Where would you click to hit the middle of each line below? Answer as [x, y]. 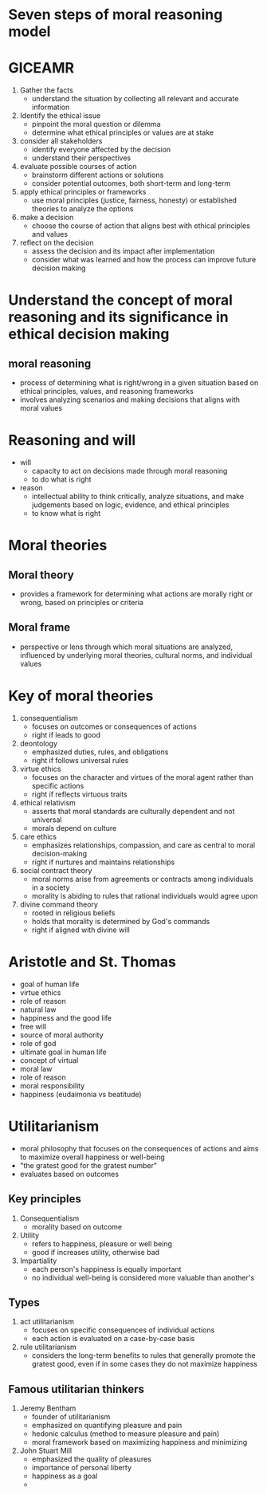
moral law [36, 1068]
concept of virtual [49, 1060]
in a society [51, 887]
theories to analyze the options [82, 209]
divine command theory [59, 904]
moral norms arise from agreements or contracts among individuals [142, 879]
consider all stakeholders [61, 141]
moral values [41, 408]
